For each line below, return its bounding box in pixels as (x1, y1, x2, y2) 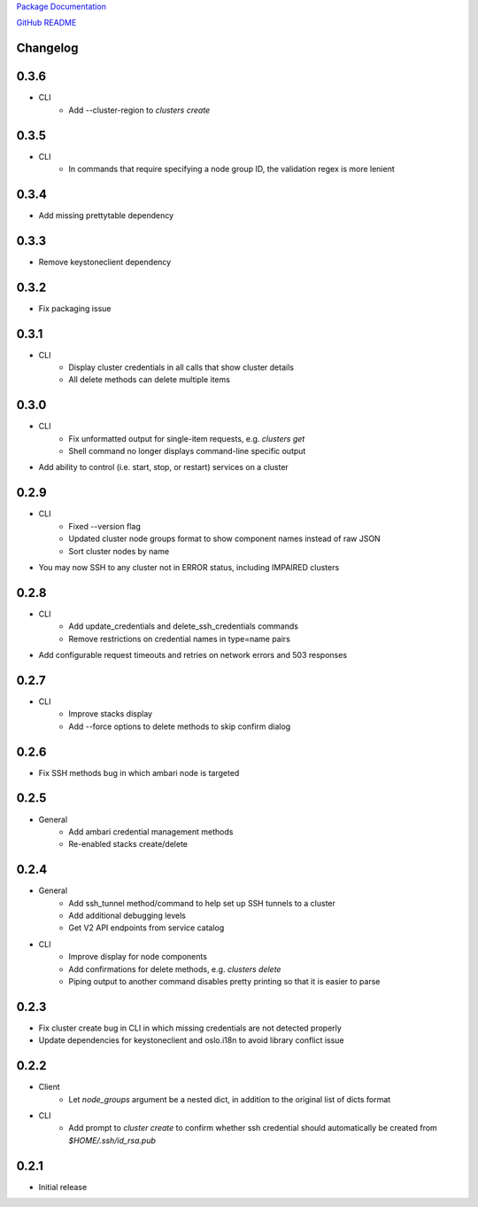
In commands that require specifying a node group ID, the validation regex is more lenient (68, 164, 396, 174)
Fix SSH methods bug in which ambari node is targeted (38, 767, 240, 778)
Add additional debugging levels (68, 910, 186, 921)
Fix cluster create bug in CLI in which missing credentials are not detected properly (38, 1023, 343, 1033)
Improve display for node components (68, 952, 208, 962)
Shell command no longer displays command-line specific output (68, 446, 306, 457)
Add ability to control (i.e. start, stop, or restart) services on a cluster (38, 462, 289, 473)
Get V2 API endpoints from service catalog (68, 922, 225, 933)
